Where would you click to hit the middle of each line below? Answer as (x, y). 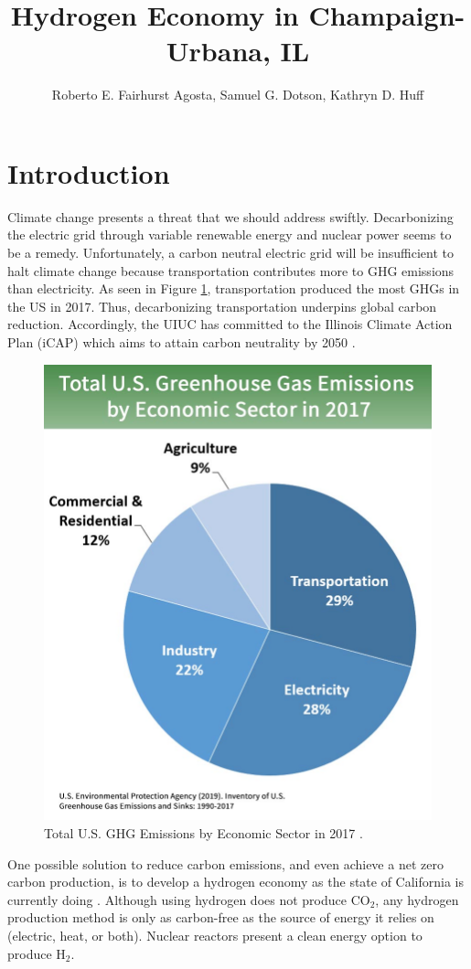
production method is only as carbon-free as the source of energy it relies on (221, 917)
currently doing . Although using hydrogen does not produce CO (189, 899)
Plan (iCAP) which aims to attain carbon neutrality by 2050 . (182, 342)
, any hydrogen (417, 899)
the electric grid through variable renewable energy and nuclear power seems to (230, 234)
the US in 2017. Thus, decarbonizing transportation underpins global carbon (222, 306)
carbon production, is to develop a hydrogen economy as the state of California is (236, 882)
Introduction (89, 172)
